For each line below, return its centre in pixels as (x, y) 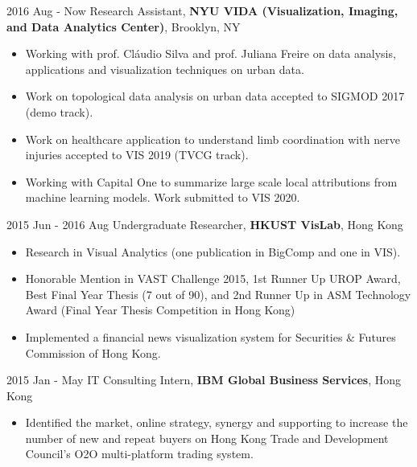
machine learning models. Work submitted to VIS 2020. (163, 197)
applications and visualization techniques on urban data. (165, 69)
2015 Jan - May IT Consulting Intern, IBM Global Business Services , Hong (204, 380)
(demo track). (59, 111)
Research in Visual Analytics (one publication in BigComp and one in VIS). (213, 251)
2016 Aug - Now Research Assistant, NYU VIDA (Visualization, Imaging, (202, 10)
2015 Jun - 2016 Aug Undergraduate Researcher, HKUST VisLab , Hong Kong (205, 224)
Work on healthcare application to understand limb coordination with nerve (213, 139)
